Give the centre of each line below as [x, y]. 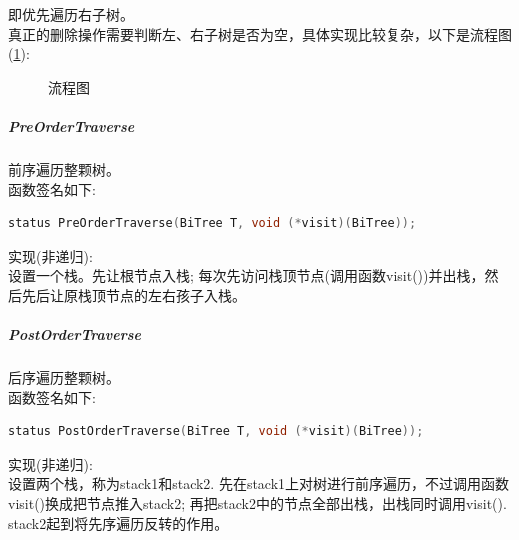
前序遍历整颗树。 [64, 168]
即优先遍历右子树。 [71, 14]
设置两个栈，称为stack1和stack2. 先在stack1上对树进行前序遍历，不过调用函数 [259, 483]
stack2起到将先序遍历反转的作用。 [118, 522]
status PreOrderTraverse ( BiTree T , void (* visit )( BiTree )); [212, 223]
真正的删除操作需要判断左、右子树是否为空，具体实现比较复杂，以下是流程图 [260, 33]
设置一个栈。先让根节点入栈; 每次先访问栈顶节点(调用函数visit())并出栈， [246, 275]
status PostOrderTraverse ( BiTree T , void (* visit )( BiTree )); [216, 431]
